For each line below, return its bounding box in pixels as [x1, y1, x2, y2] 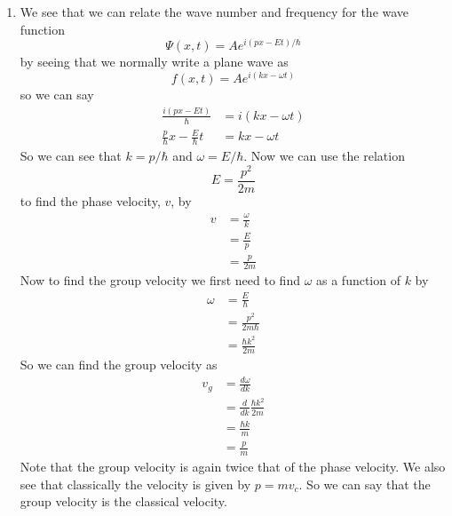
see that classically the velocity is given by [20, 474, 251, 493]
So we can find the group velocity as [20, 355, 218, 374]
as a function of [316, 271, 400, 290]
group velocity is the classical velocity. [20, 492, 227, 511]
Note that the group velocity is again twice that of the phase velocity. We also [20, 457, 446, 476]
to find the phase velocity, [20, 191, 161, 210]
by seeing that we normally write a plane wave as [20, 52, 289, 71]
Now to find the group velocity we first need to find [20, 271, 300, 290]
